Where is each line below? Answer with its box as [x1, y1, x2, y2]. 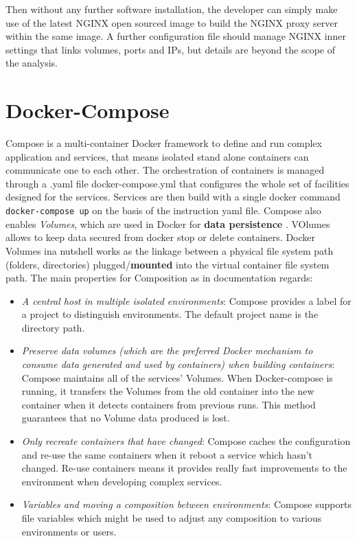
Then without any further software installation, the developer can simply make [5, 2, 338, 16]
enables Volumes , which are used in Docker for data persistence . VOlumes [5, 216, 330, 231]
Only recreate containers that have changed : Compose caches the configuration [21, 434, 351, 448]
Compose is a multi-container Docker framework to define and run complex [5, 136, 322, 150]
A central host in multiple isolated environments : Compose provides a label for [21, 293, 352, 308]
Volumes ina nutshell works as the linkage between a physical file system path [5, 243, 334, 257]
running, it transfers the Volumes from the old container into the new [21, 384, 314, 398]
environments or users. [21, 524, 117, 538]
